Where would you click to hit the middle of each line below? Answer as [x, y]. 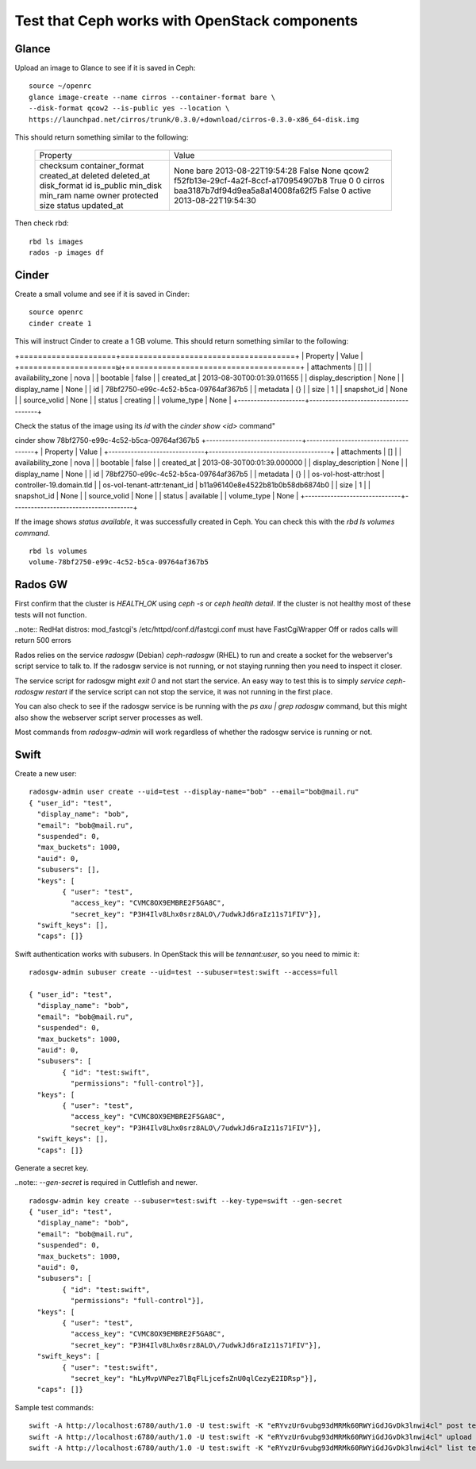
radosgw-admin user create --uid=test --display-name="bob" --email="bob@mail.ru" [194, 792]
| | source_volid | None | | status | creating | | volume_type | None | [123, 400]
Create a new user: [46, 774]
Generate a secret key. [52, 1167]
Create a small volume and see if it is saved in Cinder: [102, 294]
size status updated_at [81, 206]
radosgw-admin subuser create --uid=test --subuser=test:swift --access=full [184, 973]
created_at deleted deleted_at [95, 176]
